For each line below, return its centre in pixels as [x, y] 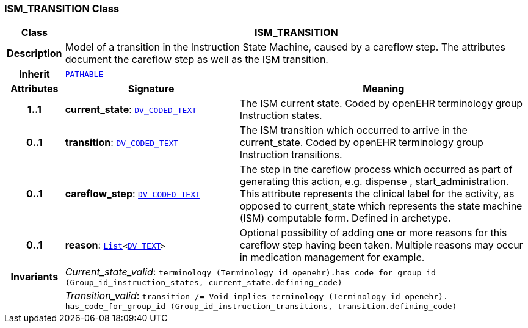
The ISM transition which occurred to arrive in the [353, 130]
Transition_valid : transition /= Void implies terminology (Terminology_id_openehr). [256, 296]
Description [34, 53]
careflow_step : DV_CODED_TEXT [132, 194]
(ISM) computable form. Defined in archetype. [345, 218]
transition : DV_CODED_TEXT [122, 143]
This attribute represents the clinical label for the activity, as [377, 194]
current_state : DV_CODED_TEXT [131, 110]
